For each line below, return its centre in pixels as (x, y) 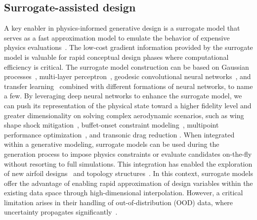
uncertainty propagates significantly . (61, 212)
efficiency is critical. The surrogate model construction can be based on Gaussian (127, 66)
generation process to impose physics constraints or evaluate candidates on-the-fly (128, 154)
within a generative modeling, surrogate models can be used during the (112, 144)
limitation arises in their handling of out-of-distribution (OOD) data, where (119, 202)
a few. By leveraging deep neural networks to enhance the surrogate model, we (123, 96)
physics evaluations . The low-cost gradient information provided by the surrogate (128, 47)
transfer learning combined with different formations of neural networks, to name (128, 86)
